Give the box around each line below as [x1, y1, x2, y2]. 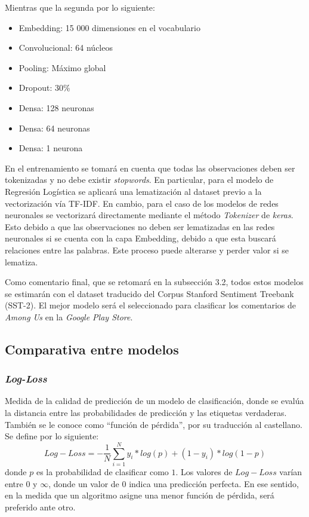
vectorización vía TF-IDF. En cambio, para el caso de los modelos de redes [5, 197, 279, 209]
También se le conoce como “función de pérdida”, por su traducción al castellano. [5, 418, 302, 430]
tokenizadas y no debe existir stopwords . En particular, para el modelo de [5, 173, 274, 186]
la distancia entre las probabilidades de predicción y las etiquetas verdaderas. [5, 406, 287, 419]
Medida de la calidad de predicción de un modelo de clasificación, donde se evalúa [5, 394, 304, 407]
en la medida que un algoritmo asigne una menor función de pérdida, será [5, 489, 274, 501]
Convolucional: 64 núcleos [18, 41, 113, 54]
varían [279, 465, 302, 478]
